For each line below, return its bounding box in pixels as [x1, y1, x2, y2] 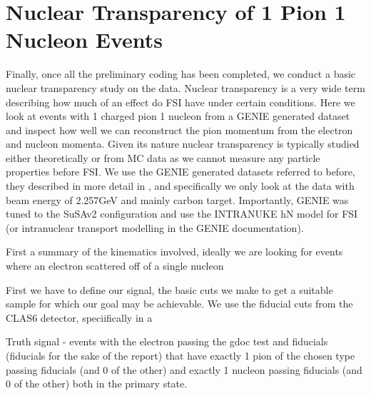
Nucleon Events [6, 25, 163, 54]
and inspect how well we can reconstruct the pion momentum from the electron [6, 122, 353, 137]
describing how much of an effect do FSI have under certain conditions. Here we [6, 94, 355, 109]
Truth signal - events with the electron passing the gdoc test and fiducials [6, 334, 328, 349]
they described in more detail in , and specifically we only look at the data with [6, 178, 355, 193]
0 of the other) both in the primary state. [6, 376, 188, 391]
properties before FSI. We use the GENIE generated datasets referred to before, [6, 164, 355, 179]
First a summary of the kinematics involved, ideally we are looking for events [6, 244, 343, 259]
